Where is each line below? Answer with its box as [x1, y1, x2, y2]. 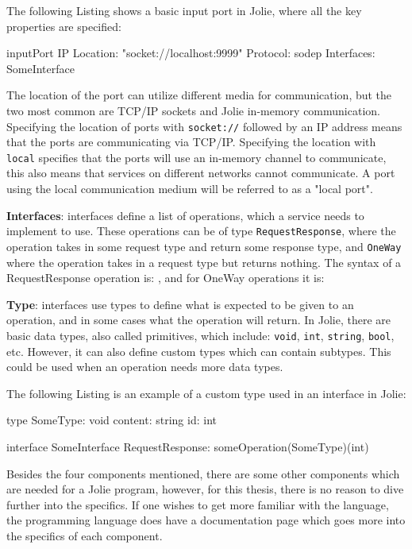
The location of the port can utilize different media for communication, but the [6, 87, 392, 103]
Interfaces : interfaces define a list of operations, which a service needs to [6, 207, 364, 223]
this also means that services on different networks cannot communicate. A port [6, 164, 395, 181]
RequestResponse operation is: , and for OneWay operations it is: [6, 269, 325, 286]
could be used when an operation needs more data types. [6, 358, 283, 375]
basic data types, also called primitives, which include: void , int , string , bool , [6, 327, 395, 343]
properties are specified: [6, 17, 121, 34]
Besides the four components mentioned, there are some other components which [6, 465, 400, 481]
